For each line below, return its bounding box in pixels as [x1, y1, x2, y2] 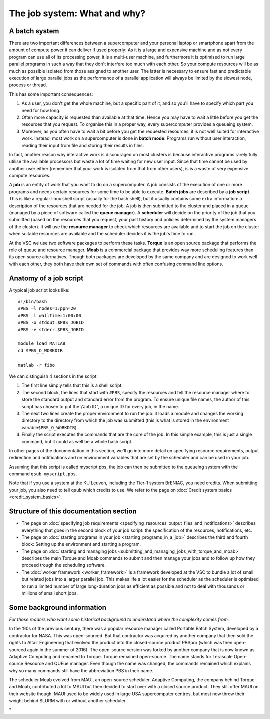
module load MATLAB [18, 341, 66, 346]
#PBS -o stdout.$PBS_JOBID [18, 320, 84, 325]
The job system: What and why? [9, 8, 146, 19]
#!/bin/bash [18, 299, 47, 305]
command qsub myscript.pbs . [9, 471, 77, 477]
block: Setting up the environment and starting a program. [21, 541, 141, 547]
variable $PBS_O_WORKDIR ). [21, 424, 78, 430]
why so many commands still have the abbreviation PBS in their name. [9, 667, 154, 673]
